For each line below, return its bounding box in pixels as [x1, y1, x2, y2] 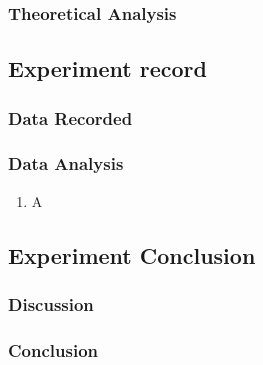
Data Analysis [8, 151, 124, 176]
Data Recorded [8, 105, 133, 130]
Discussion [8, 291, 94, 316]
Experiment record [8, 53, 207, 84]
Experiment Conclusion [8, 239, 256, 270]
